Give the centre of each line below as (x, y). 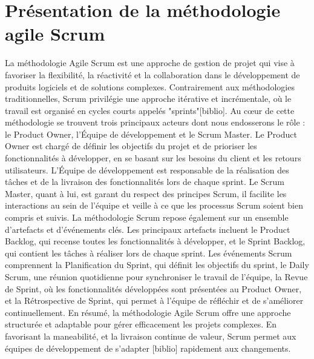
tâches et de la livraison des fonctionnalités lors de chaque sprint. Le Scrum (145, 182)
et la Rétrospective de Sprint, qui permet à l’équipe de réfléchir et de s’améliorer (154, 300)
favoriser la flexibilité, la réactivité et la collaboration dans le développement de (152, 74)
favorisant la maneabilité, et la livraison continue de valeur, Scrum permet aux (151, 336)
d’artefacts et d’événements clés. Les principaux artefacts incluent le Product (148, 229)
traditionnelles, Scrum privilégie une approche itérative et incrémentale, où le (148, 99)
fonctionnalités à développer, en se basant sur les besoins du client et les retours (153, 158)
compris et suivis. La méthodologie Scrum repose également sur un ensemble (147, 217)
